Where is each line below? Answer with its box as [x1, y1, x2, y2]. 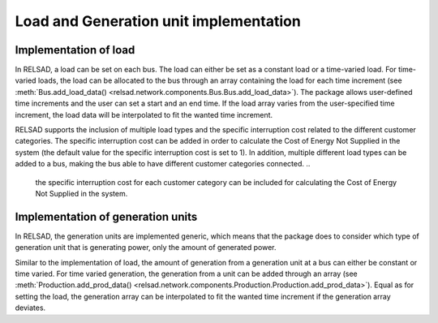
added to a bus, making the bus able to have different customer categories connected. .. [15, 159, 311, 169]
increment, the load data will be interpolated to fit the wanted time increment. [15, 110, 273, 119]
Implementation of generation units [15, 209, 198, 223]
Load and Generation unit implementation [15, 12, 302, 30]
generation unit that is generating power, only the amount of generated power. [15, 243, 277, 252]
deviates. [15, 303, 46, 312]
